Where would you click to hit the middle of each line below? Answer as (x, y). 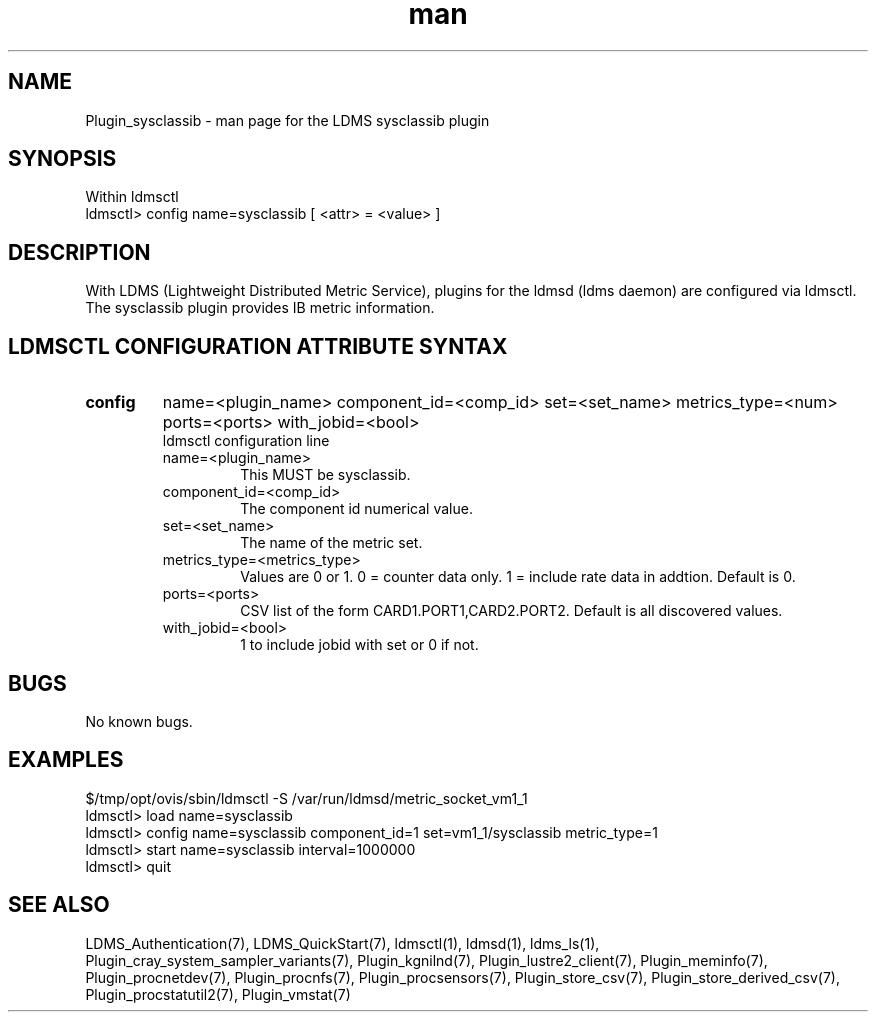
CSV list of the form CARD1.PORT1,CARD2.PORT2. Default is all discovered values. (511, 611)
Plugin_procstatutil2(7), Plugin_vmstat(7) (218, 994)
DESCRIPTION (79, 252)
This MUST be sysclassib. (325, 475)
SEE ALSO (59, 905)
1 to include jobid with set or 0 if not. (359, 645)
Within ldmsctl (132, 197)
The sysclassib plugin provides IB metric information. (260, 308)
